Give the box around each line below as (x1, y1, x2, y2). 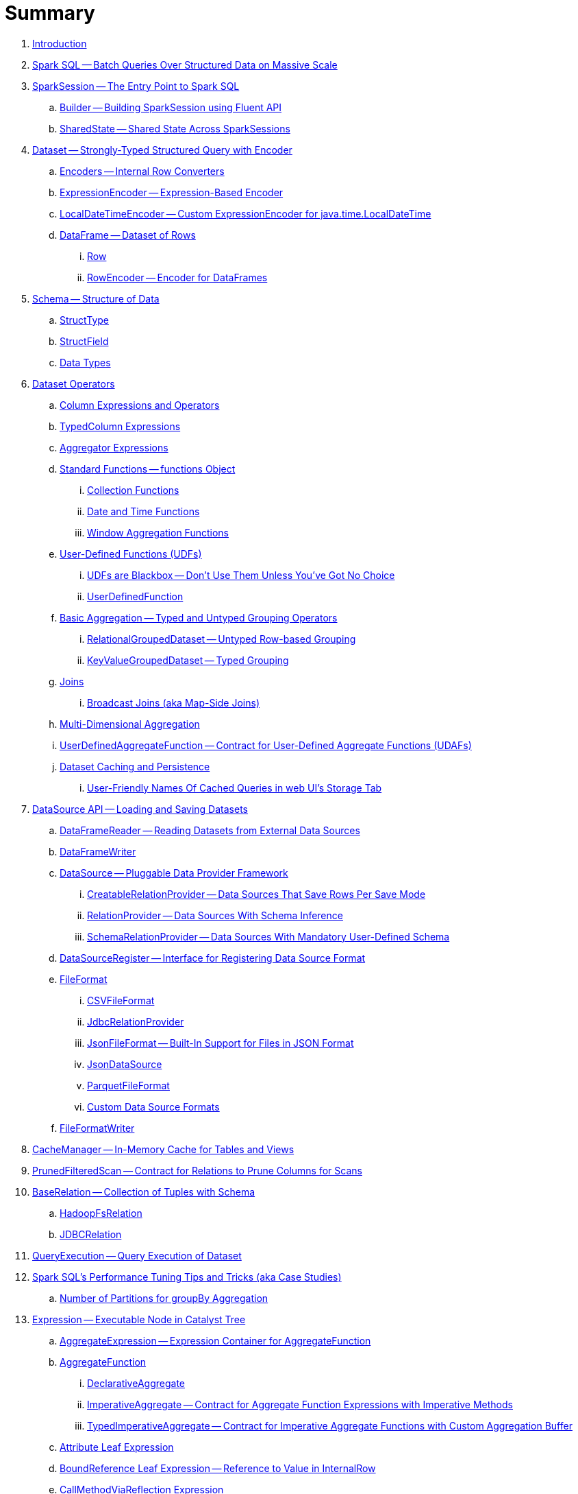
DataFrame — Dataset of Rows (60, 228, 196, 241)
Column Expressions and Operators (60, 399, 220, 411)
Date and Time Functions (87, 505, 200, 517)
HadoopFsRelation (60, 1207, 142, 1219)
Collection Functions (87, 484, 179, 496)
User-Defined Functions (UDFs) (60, 547, 202, 560)
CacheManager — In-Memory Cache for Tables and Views (32, 1143, 294, 1155)
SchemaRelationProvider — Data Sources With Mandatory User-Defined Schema (87, 930, 450, 942)
